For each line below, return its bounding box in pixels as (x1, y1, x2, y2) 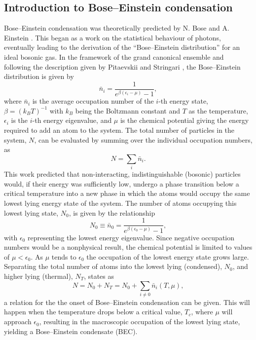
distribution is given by (4, 71, 74, 81)
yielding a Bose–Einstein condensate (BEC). (4, 326, 138, 336)
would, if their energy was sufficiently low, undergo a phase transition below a (4, 178, 239, 189)
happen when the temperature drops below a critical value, (4, 306, 183, 317)
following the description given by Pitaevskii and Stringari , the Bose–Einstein (4, 61, 241, 72)
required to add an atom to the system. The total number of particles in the (4, 125, 235, 135)
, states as (84, 270, 114, 281)
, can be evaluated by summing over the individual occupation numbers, (34, 134, 253, 145)
